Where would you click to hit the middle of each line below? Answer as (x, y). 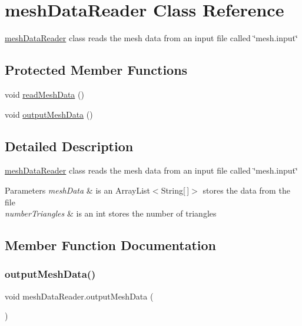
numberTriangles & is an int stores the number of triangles (111, 213)
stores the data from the (246, 190)
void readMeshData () (44, 94)
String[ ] (175, 190)
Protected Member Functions (96, 70)
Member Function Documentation (111, 245)
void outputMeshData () (49, 114)
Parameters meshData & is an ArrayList (77, 190)
